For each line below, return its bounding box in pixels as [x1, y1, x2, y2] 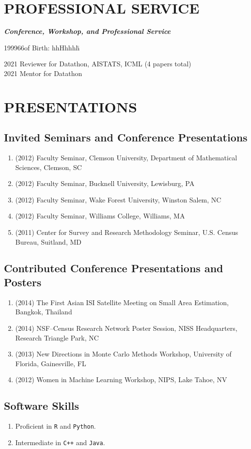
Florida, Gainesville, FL [15, 358, 86, 368]
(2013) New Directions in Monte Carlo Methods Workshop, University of [15, 349, 232, 359]
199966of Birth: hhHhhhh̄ [4, 42, 80, 52]
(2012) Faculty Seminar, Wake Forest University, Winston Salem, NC [15, 194, 221, 204]
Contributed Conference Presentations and [4, 260, 223, 275]
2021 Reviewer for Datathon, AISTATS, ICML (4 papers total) [4, 59, 191, 69]
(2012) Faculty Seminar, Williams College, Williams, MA [15, 211, 185, 221]
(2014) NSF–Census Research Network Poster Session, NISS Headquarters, [15, 323, 237, 333]
